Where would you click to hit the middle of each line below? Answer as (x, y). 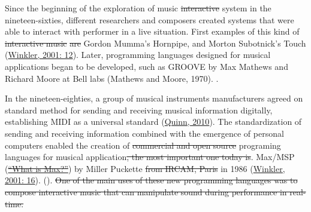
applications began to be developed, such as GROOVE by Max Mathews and (147, 66)
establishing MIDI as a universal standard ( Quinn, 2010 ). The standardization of (153, 122)
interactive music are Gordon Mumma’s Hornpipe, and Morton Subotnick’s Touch (155, 43)
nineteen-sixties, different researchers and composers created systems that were (150, 19)
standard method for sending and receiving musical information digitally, (139, 110)
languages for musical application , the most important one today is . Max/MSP (150, 157)
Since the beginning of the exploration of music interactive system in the (138, 8)
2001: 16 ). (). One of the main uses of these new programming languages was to (151, 180)
